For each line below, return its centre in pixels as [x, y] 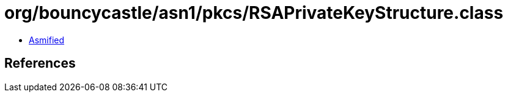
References [40, 63]
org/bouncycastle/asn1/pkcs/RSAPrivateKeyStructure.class [254, 13]
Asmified [47, 40]
